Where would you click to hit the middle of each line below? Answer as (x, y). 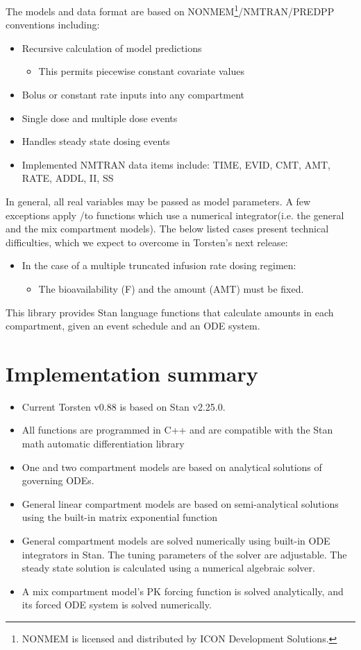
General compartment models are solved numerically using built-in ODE (176, 541)
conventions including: (53, 25)
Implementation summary (132, 373)
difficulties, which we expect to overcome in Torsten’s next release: (147, 242)
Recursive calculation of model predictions (112, 48)
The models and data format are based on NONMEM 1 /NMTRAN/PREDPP (170, 10)
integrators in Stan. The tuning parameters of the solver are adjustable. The (184, 554)
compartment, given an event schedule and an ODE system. (133, 326)
